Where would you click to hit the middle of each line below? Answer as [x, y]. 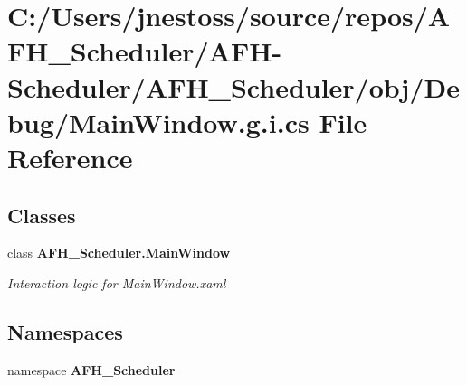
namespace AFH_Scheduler [91, 369]
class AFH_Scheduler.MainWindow [119, 253]
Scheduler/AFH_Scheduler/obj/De [233, 86]
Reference [70, 157]
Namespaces [65, 331]
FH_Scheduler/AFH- [145, 51]
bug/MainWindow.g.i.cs [158, 122]
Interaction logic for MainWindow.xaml [117, 282]
